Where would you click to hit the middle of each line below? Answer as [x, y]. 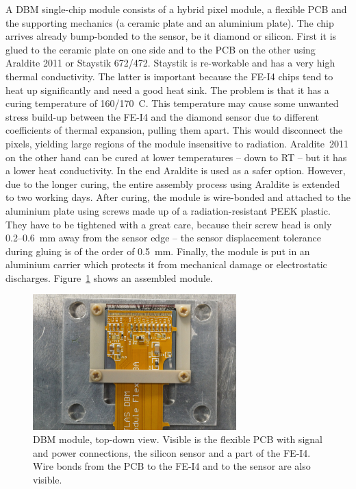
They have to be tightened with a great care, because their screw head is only [169, 224]
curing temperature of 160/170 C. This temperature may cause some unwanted [172, 103]
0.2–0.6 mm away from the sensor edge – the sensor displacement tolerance [163, 238]
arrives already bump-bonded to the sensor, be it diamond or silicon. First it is [171, 36]
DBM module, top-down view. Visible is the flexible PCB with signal [178, 439]
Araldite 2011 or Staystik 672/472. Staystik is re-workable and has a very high [170, 63]
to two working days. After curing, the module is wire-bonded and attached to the [178, 197]
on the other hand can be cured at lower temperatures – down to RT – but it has [176, 157]
